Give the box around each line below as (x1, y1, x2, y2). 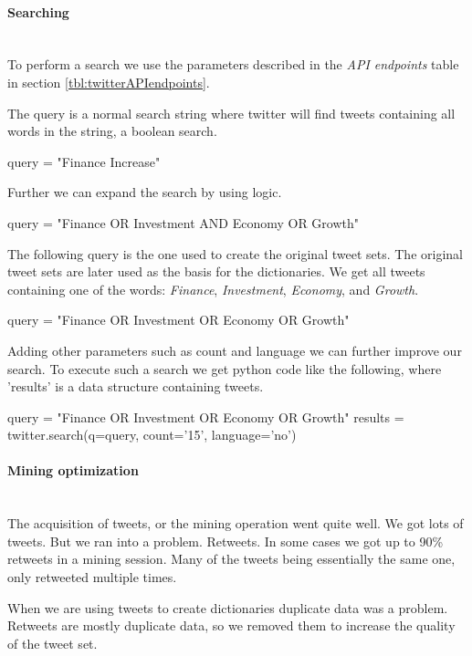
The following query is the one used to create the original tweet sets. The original (7, 244, 463, 263)
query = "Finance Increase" (7, 151, 161, 171)
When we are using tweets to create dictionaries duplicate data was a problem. (7, 598, 448, 617)
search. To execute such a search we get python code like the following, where (7, 359, 442, 378)
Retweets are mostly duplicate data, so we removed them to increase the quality (7, 616, 456, 635)
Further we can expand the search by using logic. (7, 182, 282, 202)
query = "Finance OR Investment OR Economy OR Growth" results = (7, 407, 404, 426)
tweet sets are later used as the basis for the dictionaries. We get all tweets (7, 262, 425, 281)
